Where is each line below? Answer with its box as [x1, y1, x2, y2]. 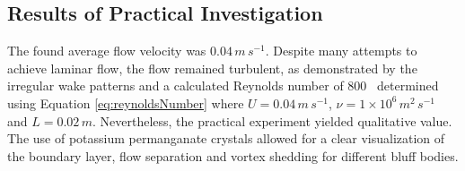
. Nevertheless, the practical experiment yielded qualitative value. [92, 111, 452, 130]
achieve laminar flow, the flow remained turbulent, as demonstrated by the [7, 58, 417, 77]
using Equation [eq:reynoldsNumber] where [7, 93, 244, 112]
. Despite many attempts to [265, 41, 417, 60]
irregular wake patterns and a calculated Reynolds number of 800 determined [7, 76, 439, 95]
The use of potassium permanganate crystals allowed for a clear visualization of [7, 129, 445, 148]
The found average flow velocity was [7, 41, 206, 60]
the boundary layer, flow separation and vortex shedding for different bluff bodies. [7, 146, 459, 165]
